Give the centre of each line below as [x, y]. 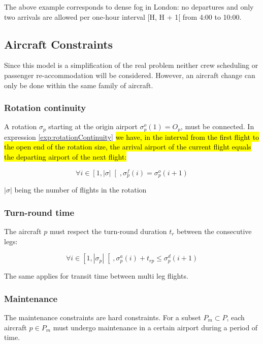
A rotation [21, 126]
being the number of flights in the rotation [80, 190]
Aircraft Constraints [59, 44]
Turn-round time [39, 212]
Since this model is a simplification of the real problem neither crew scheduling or [131, 65]
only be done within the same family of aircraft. [79, 85]
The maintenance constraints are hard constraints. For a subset [103, 317]
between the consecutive [214, 231]
